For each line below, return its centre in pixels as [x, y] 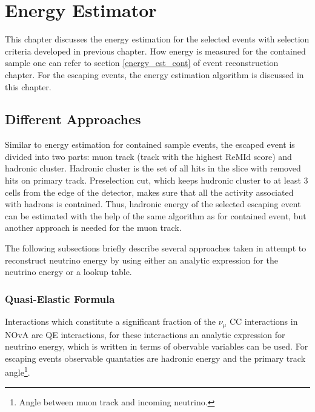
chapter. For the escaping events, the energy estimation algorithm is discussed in [154, 74]
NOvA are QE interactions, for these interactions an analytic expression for [145, 334]
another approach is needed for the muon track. [93, 228]
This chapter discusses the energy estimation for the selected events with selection [157, 39]
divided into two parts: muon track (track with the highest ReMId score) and [148, 156]
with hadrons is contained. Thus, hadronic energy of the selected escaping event [153, 204]
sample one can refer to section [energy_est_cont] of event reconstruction [142, 63]
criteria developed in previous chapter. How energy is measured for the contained [155, 51]
